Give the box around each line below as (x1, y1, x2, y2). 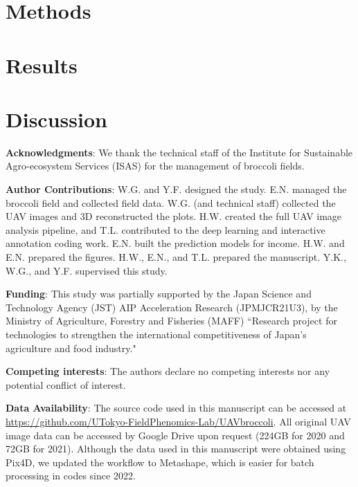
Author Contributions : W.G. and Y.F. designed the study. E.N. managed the (6, 182, 347, 196)
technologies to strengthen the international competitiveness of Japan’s (6, 327, 307, 341)
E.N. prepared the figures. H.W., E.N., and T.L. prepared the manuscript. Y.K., (6, 250, 346, 264)
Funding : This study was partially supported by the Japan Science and (6, 286, 312, 301)
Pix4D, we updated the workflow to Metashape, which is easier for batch (6, 454, 314, 469)
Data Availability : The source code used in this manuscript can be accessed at (6, 401, 347, 415)
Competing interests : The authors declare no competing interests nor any (6, 364, 330, 378)
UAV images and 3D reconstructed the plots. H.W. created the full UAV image (6, 209, 342, 223)
